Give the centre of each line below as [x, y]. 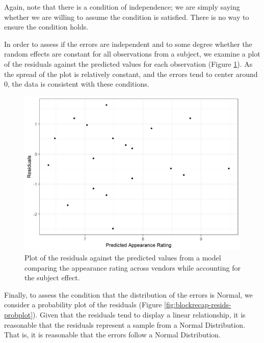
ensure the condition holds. [46, 27]
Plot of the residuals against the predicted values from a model [123, 258]
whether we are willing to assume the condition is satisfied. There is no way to [127, 17]
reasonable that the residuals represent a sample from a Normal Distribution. [125, 324]
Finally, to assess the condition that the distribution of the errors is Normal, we [128, 294]
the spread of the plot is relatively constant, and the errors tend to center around [131, 74]
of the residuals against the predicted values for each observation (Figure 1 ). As [128, 63]
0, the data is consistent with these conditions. [77, 84]
